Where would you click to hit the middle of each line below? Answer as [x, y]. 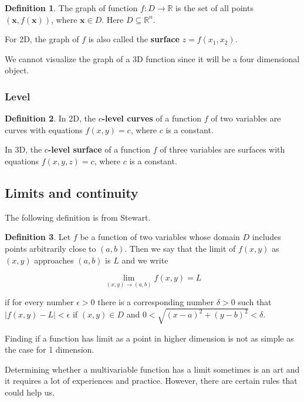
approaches [54, 260]
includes [266, 237]
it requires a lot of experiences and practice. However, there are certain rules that [151, 381]
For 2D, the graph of [42, 39]
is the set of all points [215, 8]
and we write [145, 260]
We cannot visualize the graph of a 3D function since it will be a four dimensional [152, 58]
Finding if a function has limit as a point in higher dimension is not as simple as [149, 338]
